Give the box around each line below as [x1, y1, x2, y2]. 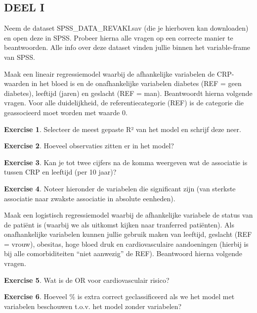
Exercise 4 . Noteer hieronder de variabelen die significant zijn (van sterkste [4, 183, 236, 193]
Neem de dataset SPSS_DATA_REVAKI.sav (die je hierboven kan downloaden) [4, 23, 249, 33]
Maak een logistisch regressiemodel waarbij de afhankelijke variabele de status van [4, 210, 253, 220]
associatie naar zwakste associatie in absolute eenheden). [4, 193, 175, 203]
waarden [4, 78, 29, 89]
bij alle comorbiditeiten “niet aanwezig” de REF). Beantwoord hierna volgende [4, 248, 242, 259]
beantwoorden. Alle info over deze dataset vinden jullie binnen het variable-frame [4, 42, 251, 52]
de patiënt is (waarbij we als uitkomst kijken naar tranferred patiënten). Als [4, 219, 235, 229]
